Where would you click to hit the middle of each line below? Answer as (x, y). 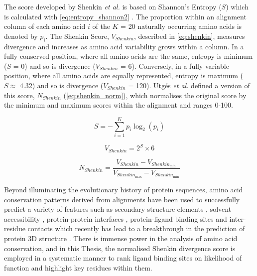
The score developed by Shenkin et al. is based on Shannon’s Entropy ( (113, 6)
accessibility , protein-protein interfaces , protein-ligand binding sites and (116, 218)
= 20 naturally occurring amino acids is (181, 26)
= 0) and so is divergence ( (54, 66)
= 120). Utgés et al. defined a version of (189, 85)
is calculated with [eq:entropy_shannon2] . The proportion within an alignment (125, 16)
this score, (19, 95)
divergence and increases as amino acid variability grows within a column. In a (124, 46)
